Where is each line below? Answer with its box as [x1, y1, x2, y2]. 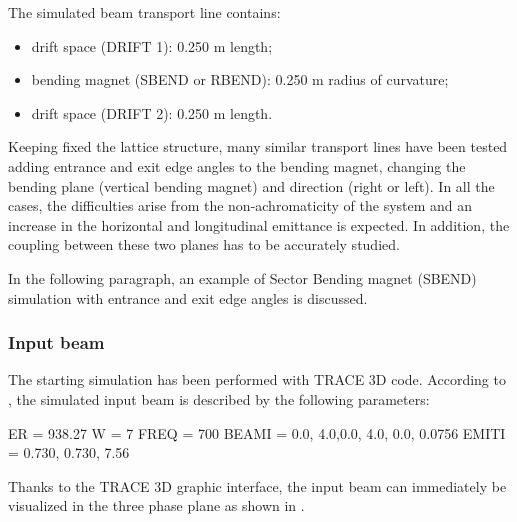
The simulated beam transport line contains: [8, 2, 281, 22]
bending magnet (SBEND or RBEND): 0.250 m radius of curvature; [31, 69, 449, 90]
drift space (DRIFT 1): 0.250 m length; [31, 35, 273, 56]
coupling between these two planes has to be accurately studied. [8, 234, 400, 255]
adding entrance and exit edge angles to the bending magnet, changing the [8, 155, 466, 176]
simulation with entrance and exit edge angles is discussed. [8, 287, 368, 308]
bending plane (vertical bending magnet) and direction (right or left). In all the [8, 175, 495, 196]
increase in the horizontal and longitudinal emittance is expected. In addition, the [8, 214, 510, 235]
